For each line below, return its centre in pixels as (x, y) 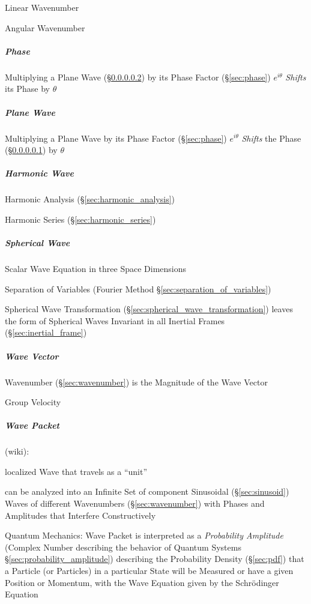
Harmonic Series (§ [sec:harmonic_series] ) (80, 219)
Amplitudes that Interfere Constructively (80, 515)
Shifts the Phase (271, 138)
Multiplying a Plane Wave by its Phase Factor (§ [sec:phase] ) (116, 138)
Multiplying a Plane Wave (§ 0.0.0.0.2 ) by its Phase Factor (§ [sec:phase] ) (138, 77)
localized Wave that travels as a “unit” (76, 471)
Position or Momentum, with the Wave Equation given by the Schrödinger (142, 582)
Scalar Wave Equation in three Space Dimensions (96, 268)
